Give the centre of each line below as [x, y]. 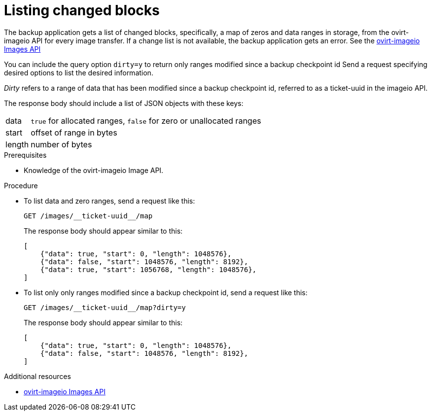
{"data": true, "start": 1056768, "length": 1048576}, [148, 269]
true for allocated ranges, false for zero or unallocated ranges [146, 121]
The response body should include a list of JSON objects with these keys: [124, 103]
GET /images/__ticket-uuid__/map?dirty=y [105, 307]
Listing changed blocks [82, 10]
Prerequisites [25, 155]
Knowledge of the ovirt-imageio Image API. [94, 170]
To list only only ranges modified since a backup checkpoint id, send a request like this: [166, 292]
